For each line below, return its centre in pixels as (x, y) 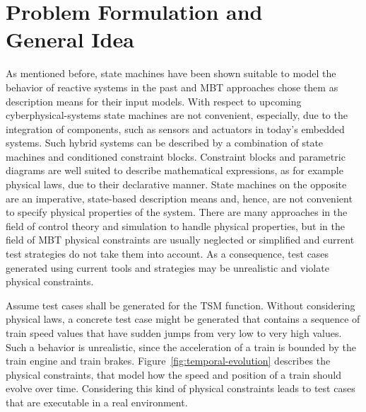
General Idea (70, 39)
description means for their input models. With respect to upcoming (154, 101)
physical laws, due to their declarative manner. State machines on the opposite (176, 184)
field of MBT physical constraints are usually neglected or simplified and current (180, 240)
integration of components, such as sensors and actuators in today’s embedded (175, 128)
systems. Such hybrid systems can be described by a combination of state (165, 143)
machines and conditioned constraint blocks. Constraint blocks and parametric (176, 156)
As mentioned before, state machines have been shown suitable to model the (171, 73)
